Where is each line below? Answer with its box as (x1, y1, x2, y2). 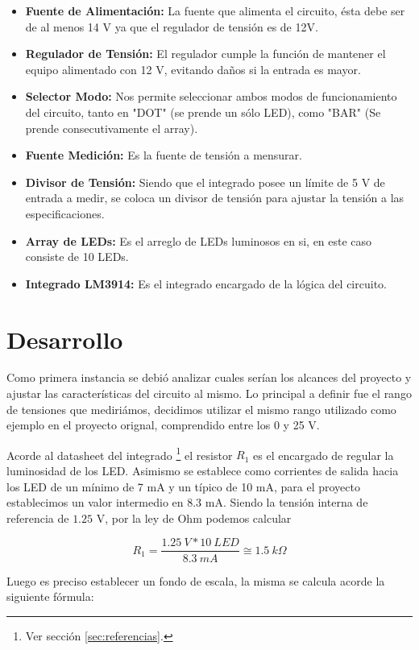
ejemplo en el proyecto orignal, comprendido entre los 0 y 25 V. (6, 416, 320, 433)
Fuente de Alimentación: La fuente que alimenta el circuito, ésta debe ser (25, 2, 405, 19)
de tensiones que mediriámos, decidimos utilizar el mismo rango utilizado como (6, 400, 396, 417)
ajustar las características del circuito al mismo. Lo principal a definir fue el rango (6, 385, 412, 402)
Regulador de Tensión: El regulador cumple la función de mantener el (25, 45, 386, 62)
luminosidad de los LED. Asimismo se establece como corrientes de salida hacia (6, 462, 399, 479)
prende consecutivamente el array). (25, 119, 198, 136)
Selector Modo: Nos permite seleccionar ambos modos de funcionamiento (25, 88, 397, 105)
